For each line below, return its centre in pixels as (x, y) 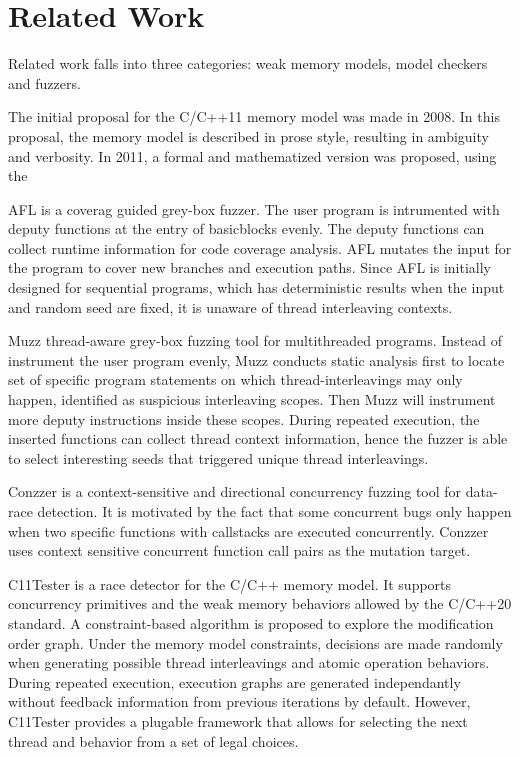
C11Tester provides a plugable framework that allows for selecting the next (238, 720)
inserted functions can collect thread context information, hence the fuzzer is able (258, 438)
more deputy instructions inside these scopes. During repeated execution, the (244, 418)
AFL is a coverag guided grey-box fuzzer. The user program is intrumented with (254, 208)
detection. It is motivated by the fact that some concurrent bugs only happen (274, 511)
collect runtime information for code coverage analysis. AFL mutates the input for (260, 247)
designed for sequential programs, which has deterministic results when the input (256, 287)
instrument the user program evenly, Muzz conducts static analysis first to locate (256, 359)
